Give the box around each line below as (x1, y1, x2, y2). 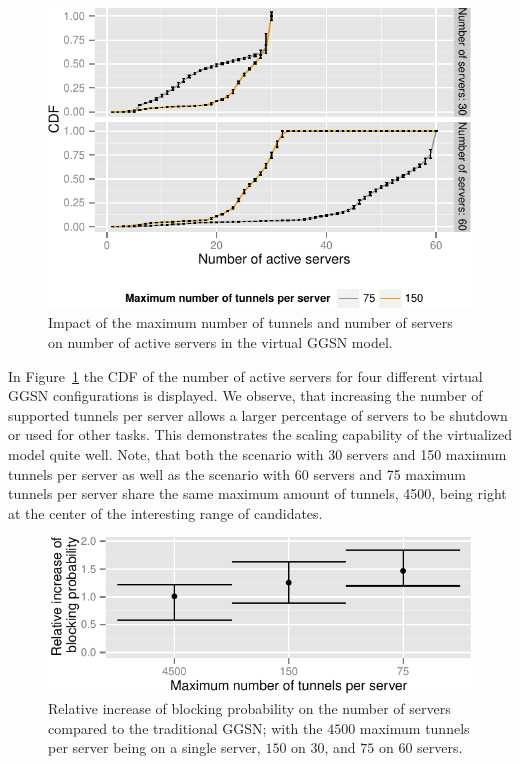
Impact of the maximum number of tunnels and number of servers (48, 312, 453, 333)
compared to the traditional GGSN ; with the (48, 717, 323, 738)
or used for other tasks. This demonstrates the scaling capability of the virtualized (8, 424, 512, 445)
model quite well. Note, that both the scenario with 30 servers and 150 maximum (8, 444, 507, 465)
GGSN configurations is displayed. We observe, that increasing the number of (8, 385, 483, 406)
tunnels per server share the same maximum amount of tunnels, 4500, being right (8, 483, 507, 504)
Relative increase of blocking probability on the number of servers (48, 698, 451, 719)
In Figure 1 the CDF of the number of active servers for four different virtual (8, 365, 483, 386)
